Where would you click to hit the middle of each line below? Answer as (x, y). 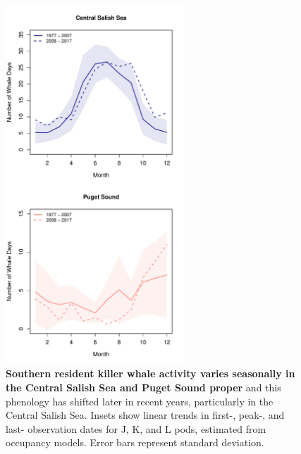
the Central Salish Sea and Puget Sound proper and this (143, 387)
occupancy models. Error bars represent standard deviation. (135, 442)
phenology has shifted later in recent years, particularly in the (140, 401)
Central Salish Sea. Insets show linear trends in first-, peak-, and (145, 415)
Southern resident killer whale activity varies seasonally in (150, 373)
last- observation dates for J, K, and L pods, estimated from (136, 428)
